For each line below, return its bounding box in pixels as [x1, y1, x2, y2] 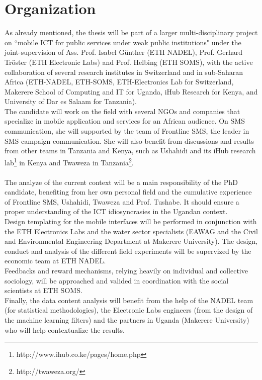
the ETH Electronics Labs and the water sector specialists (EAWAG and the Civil [5, 226, 258, 236]
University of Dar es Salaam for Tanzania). [5, 96, 137, 107]
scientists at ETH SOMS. [5, 285, 82, 296]
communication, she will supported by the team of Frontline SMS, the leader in [5, 126, 249, 136]
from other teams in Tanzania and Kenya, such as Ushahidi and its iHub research [5, 145, 256, 156]
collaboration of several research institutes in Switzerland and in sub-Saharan [5, 66, 243, 77]
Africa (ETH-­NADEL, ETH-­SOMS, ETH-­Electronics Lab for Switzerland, [5, 76, 234, 87]
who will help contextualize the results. [5, 324, 125, 335]
